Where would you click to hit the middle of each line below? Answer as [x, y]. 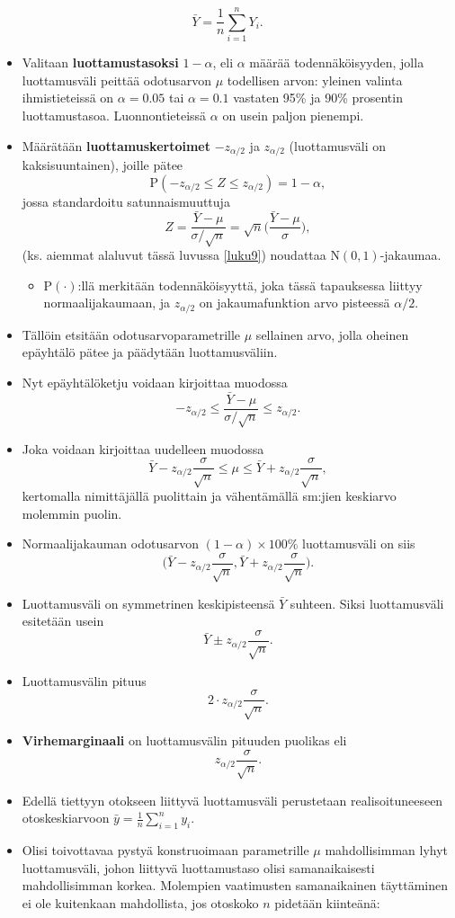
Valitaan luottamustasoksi [100, 62]
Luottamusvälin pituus [84, 680]
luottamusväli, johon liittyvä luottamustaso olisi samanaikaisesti [198, 867]
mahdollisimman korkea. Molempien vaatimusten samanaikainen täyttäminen [235, 885]
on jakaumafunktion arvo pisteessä [294, 303]
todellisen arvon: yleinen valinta [315, 80]
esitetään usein [63, 621]
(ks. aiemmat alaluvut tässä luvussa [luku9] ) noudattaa [174, 255]
